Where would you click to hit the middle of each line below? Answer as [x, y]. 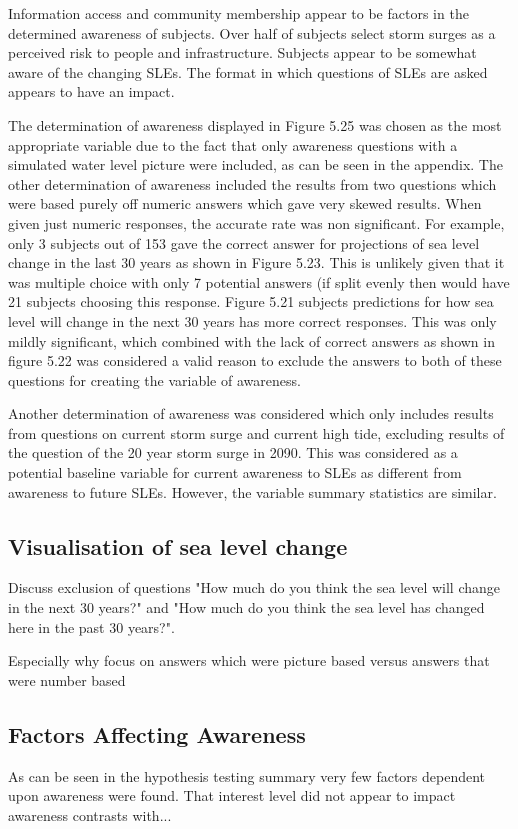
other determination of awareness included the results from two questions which [252, 183]
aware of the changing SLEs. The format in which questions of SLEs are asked [248, 71]
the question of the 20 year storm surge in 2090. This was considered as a [233, 452]
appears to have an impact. [91, 91]
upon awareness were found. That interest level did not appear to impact [232, 795]
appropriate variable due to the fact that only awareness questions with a [233, 144]
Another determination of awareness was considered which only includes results [251, 413]
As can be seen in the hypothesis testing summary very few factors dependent [247, 775]
